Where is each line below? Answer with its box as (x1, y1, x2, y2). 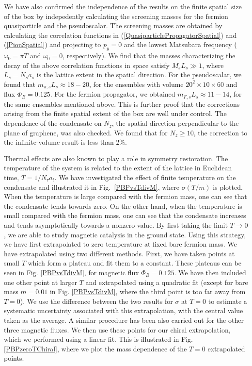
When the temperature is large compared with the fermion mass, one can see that (4, 191, 247, 201)
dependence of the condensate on (4, 118, 102, 128)
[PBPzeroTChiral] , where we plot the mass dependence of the (4, 343, 187, 353)
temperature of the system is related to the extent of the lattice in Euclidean (4, 163, 232, 173)
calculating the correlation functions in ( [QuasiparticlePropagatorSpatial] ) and (4, 30, 237, 40)
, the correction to (193, 127, 248, 137)
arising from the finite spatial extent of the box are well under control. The (4, 108, 227, 118)
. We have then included (174, 267, 246, 277)
